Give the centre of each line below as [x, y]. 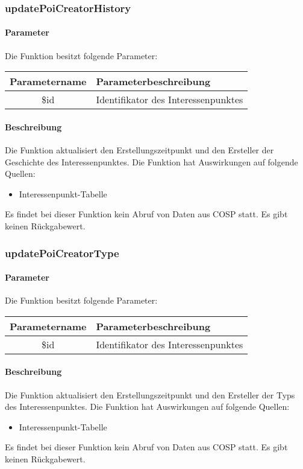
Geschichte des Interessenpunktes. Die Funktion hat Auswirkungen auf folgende [151, 161]
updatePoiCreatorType [62, 253]
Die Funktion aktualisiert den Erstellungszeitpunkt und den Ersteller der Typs [150, 394]
